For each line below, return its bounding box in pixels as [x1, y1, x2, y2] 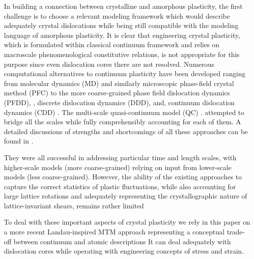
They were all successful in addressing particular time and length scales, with [4, 152, 237, 162]
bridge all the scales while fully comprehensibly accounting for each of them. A [4, 116, 241, 127]
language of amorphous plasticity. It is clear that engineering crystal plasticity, [4, 29, 240, 40]
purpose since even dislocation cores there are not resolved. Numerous [4, 58, 215, 69]
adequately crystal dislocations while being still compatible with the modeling [4, 20, 239, 30]
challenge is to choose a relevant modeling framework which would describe [4, 10, 230, 21]
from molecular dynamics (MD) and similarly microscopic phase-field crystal [4, 78, 234, 88]
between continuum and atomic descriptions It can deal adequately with [13, 236, 231, 246]
